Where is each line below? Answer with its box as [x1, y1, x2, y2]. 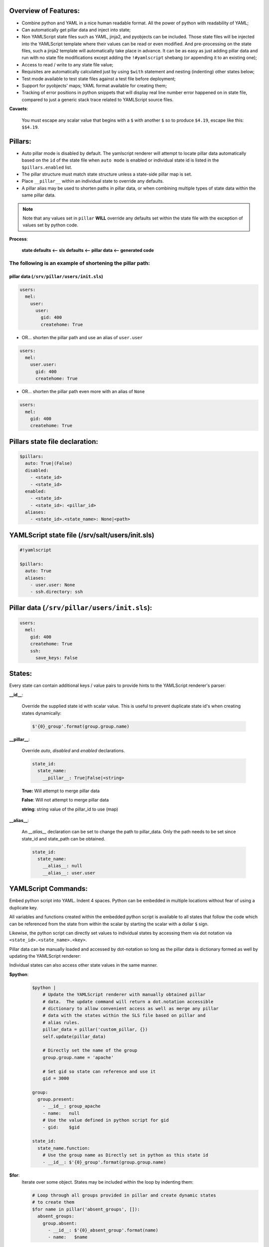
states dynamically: [21, 710, 62, 716]
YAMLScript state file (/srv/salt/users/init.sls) [9, 531, 154, 539]
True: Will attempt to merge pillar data [21, 788, 100, 794]
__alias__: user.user [42, 870, 96, 875]
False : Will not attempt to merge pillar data [21, 797, 109, 803]
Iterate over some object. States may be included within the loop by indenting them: [21, 1179, 194, 1185]
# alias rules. [42, 1020, 80, 1025]
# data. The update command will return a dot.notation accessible [42, 999, 214, 1005]
